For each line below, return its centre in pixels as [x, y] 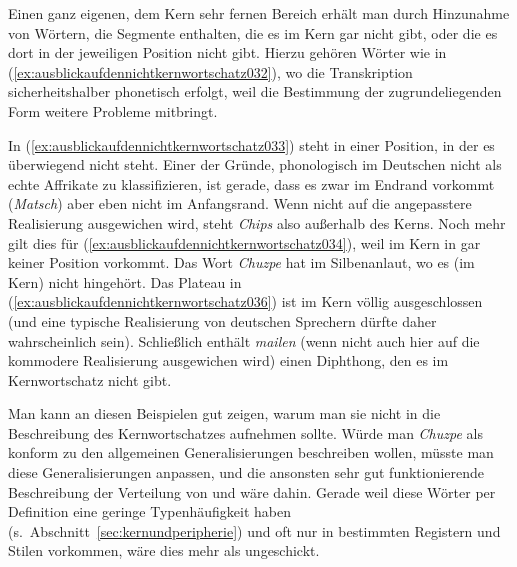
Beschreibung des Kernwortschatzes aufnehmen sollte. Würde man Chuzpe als [245, 432]
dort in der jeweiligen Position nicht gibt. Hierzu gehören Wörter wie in [227, 52]
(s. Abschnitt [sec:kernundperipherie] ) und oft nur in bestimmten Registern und [254, 530]
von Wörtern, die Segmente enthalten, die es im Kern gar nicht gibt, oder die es [253, 32]
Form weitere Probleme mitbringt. [113, 110]
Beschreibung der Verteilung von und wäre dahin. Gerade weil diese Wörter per [252, 491]
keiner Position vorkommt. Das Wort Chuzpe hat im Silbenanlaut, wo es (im [241, 262]
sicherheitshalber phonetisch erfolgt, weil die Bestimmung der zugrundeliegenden [255, 91]
